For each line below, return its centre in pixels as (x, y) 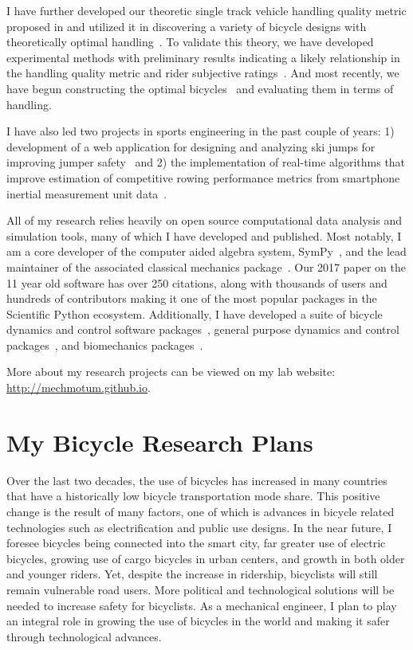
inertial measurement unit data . (87, 193)
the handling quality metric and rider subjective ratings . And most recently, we (203, 73)
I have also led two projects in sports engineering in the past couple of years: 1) (201, 131)
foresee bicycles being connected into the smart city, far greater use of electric (196, 543)
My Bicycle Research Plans (160, 442)
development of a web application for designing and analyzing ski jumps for (191, 146)
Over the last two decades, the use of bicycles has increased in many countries (197, 480)
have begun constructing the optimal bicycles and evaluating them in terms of (200, 88)
